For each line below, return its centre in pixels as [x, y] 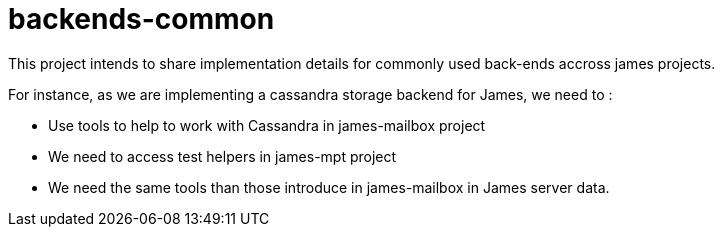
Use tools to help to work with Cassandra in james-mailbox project [267, 125]
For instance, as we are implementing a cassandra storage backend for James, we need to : [310, 94]
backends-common [141, 19]
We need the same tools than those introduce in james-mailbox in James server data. [329, 187]
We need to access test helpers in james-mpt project [222, 156]
